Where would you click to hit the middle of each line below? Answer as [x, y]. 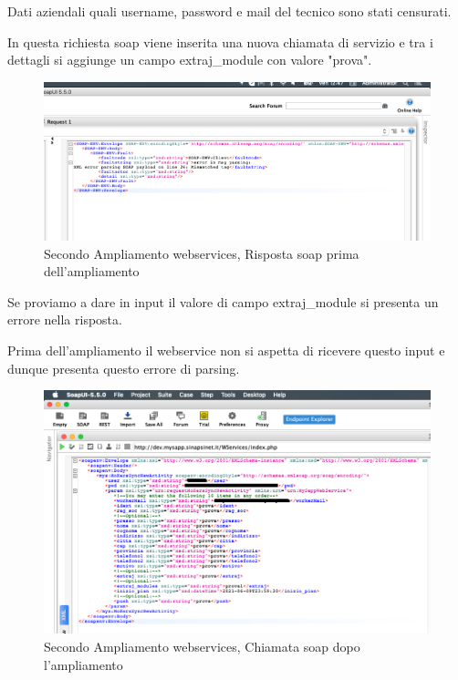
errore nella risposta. [65, 319]
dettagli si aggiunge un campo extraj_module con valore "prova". [190, 60]
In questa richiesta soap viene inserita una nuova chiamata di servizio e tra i [220, 41]
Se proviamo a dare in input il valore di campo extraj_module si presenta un [223, 301]
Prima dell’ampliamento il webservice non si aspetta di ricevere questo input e [226, 350]
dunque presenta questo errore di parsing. [124, 368]
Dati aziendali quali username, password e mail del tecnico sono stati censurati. [229, 11]
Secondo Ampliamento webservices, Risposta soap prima [202, 253]
